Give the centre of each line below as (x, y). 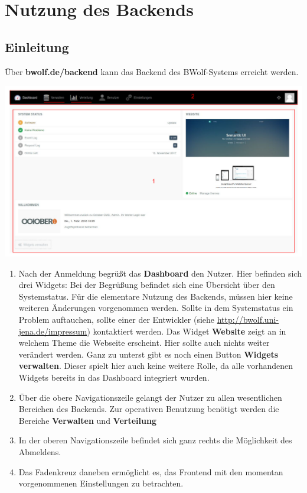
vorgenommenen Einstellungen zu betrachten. (101, 483)
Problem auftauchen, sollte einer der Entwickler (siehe (117, 320)
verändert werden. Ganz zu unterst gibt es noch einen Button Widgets (148, 354)
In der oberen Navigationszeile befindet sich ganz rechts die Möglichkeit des (155, 440)
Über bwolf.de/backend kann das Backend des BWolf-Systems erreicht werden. (152, 71)
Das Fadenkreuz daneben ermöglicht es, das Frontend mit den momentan (151, 471)
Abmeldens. (40, 451)
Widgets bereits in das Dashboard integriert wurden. (114, 377)
